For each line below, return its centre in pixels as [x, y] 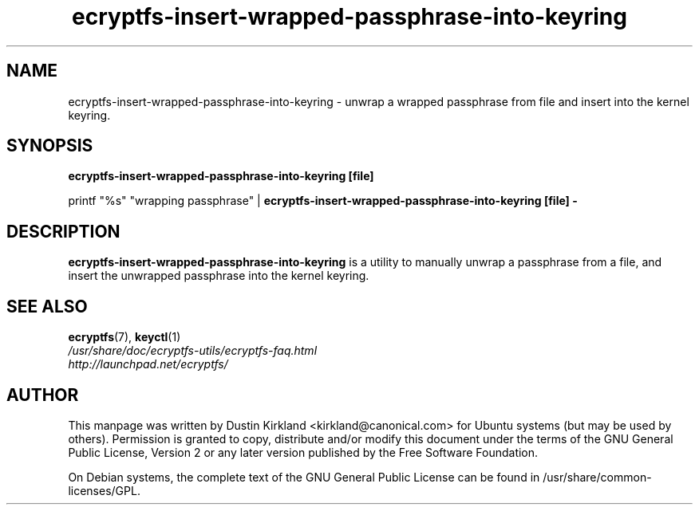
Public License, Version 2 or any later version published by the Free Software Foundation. [303, 452]
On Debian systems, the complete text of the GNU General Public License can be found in [304, 477]
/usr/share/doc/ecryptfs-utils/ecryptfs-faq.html [193, 351]
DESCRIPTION [63, 231]
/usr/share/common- [597, 477]
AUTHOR [43, 395]
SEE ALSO [47, 306]
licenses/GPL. [104, 490]
